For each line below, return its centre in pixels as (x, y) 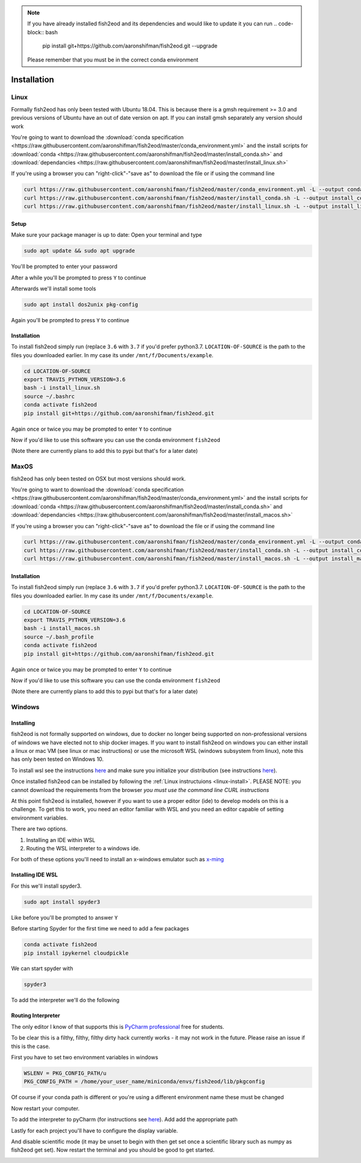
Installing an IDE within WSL (61, 840)
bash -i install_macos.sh (62, 628)
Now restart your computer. (45, 1108)
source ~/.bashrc (49, 396)
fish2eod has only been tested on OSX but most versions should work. (98, 478)
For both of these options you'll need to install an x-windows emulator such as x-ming (118, 859)
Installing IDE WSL (35, 875)
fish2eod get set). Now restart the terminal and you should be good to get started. (113, 1150)
